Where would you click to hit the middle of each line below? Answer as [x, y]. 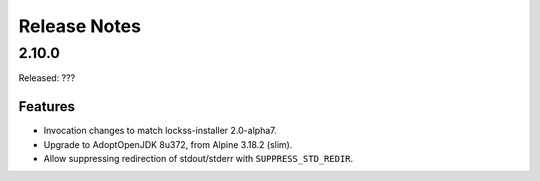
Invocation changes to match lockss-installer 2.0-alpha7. [160, 131]
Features [46, 106]
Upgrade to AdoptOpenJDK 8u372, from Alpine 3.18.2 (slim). [168, 144]
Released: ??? [47, 78]
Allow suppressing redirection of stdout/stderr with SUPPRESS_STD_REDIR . [198, 159]
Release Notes [80, 26]
